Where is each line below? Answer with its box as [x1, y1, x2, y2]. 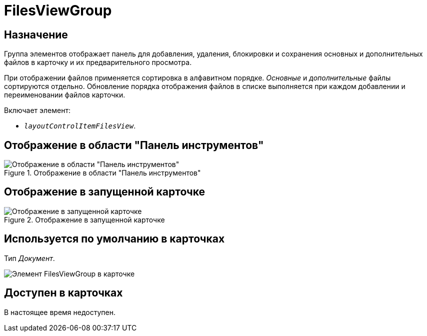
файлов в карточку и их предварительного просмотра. [4, 58, 192, 67]
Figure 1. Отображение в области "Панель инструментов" [4, 168, 201, 177]
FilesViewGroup [4, 2, 112, 19]
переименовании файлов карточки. [4, 90, 125, 99]
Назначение [4, 28, 68, 41]
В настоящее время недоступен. [4, 307, 115, 316]
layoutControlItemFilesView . [24, 121, 136, 130]
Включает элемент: [4, 106, 70, 115]
